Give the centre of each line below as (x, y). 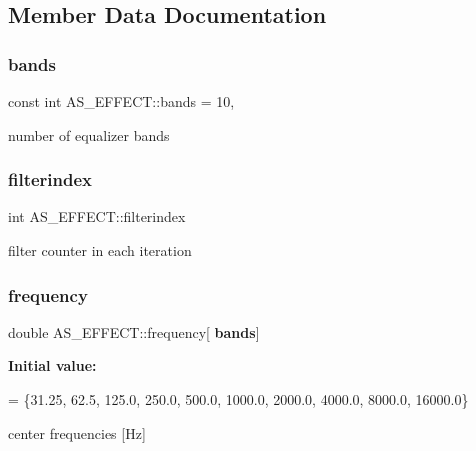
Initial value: (52, 365)
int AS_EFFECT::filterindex (97, 216)
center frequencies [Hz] (77, 432)
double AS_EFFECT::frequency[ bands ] (134, 331)
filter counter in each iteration (100, 250)
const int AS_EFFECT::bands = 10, (121, 101)
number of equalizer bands (89, 134)
